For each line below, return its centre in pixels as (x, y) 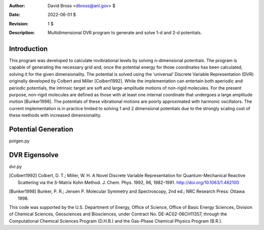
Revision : (19, 23)
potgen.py (19, 141)
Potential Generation (41, 129)
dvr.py (15, 167)
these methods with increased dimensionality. (55, 115)
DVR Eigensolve (34, 155)
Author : (17, 6)
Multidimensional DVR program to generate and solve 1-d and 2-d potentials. (125, 33)
